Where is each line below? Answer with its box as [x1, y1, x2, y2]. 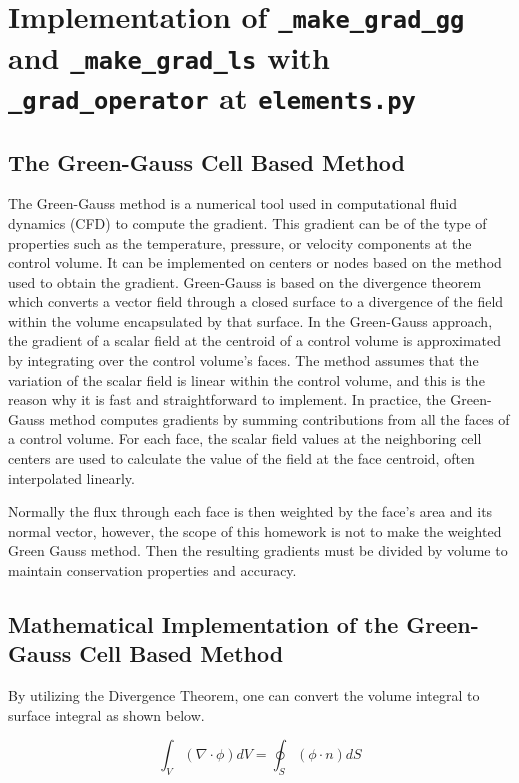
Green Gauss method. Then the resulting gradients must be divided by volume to [8, 540, 508, 561]
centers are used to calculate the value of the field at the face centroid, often [8, 448, 475, 469]
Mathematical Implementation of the [8, 609, 399, 639]
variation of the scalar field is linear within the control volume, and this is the [8, 369, 485, 390]
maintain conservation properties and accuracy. [8, 560, 297, 581]
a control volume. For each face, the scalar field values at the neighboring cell [8, 428, 482, 449]
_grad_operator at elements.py [8, 76, 416, 117]
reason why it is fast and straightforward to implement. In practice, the [8, 389, 446, 410]
